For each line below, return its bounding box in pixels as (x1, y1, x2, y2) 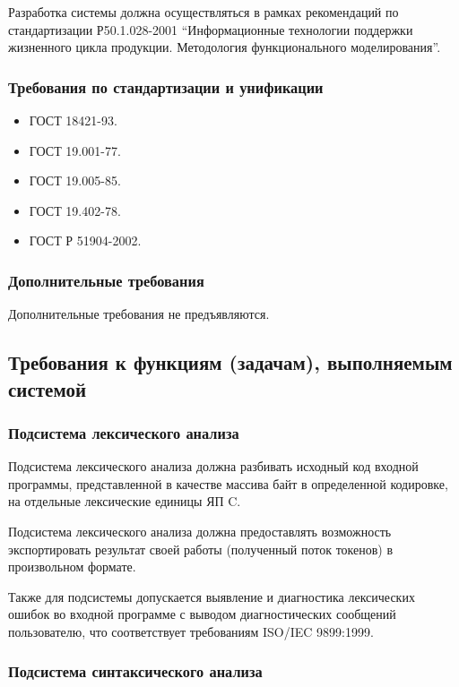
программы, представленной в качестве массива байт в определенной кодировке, (8, 474, 448, 493)
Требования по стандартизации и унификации (8, 75, 324, 98)
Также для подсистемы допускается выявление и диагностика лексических (8, 587, 415, 605)
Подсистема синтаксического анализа (8, 660, 263, 683)
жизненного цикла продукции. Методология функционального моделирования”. (8, 38, 441, 56)
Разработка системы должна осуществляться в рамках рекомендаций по (8, 3, 399, 21)
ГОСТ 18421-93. (29, 111, 117, 129)
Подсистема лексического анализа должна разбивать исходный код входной (8, 457, 419, 476)
